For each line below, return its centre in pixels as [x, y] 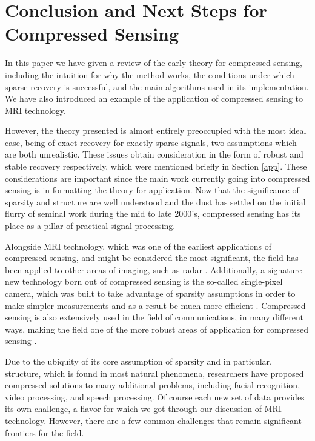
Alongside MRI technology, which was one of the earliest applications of [138, 246]
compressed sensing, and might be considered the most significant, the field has [152, 258]
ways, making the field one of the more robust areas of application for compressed [157, 329]
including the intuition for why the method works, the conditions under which [150, 74]
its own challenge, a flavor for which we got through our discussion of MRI [143, 409]
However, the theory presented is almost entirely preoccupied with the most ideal [156, 131]
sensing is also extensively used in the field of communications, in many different [154, 317]
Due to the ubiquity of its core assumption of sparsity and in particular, [138, 361]
